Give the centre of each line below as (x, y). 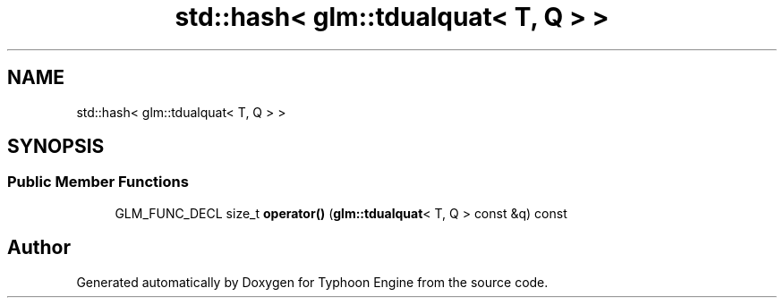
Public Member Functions (98, 182)
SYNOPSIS (56, 147)
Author (39, 248)
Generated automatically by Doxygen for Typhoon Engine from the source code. (312, 282)
